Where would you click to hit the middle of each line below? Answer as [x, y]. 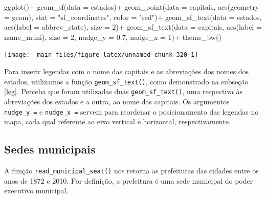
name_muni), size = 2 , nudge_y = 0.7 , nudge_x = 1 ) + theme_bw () [113, 37]
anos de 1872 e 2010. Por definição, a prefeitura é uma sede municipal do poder [129, 180]
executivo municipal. [36, 191]
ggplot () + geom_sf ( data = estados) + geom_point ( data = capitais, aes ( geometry [132, 7]
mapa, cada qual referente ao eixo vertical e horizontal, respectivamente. [117, 121]
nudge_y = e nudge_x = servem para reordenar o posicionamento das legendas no [131, 111]
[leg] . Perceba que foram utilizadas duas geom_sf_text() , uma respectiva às [124, 91]
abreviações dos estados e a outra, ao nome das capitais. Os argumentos [117, 101]
